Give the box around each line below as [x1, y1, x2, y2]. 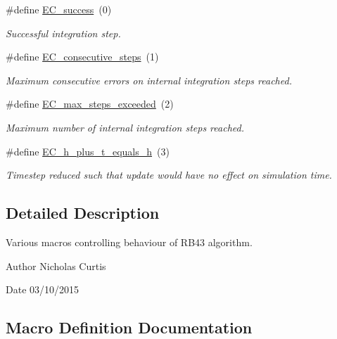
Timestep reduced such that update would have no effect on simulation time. [6, 167, 332, 182]
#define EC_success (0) [6, 2, 112, 16]
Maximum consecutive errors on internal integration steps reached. [6, 72, 292, 87]
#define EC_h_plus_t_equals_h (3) [6, 143, 170, 158]
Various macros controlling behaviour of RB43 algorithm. [6, 234, 253, 249]
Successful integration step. [6, 25, 121, 40]
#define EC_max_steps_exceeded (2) [6, 96, 174, 111]
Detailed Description [6, 202, 160, 224]
